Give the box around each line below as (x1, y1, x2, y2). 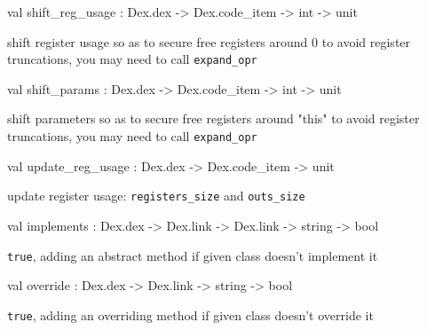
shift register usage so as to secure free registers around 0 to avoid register (7, 32, 411, 51)
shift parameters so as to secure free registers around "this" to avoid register (7, 109, 420, 128)
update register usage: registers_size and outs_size (7, 186, 305, 205)
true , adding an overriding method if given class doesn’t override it (7, 305, 374, 324)
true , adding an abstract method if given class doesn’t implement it (7, 246, 378, 264)
